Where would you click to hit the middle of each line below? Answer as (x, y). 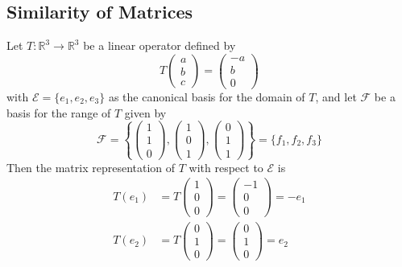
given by (145, 112)
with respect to (226, 167)
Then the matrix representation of (91, 167)
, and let (336, 96)
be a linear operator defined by (160, 45)
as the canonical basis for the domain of (207, 96)
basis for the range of (59, 112)
